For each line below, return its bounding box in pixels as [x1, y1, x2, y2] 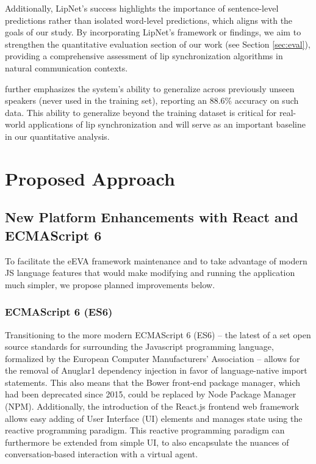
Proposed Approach [5, 165, 175, 190]
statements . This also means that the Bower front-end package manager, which [5, 375, 301, 388]
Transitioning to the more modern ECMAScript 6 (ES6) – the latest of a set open [5, 328, 311, 341]
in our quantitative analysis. [5, 129, 110, 142]
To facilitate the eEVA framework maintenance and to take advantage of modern [5, 254, 307, 267]
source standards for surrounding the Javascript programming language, [5, 340, 274, 353]
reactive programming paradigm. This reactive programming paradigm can [5, 424, 285, 437]
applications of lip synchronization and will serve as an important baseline [28, 118, 306, 131]
